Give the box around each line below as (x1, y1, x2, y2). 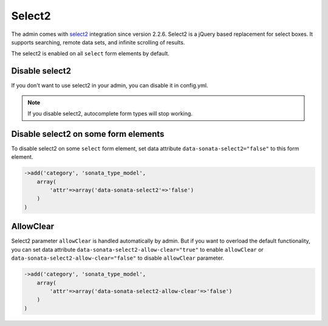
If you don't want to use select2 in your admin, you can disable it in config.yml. (11, 82, 208, 89)
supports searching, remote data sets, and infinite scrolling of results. (11, 38, 185, 46)
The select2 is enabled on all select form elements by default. (11, 50, 170, 57)
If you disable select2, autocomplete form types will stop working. (27, 110, 193, 117)
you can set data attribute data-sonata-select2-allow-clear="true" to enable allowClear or (11, 246, 264, 253)
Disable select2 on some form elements (11, 128, 165, 139)
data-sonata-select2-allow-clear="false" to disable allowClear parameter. (11, 254, 225, 262)
